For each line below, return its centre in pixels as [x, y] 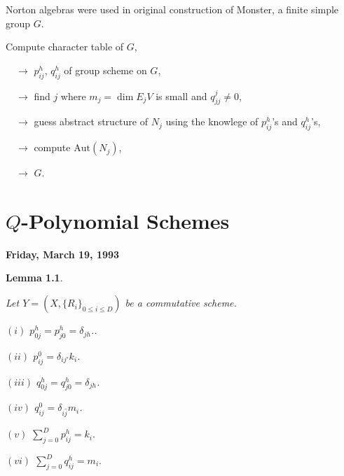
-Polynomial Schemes [125, 220]
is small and [181, 96]
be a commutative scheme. [181, 303]
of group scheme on [105, 70]
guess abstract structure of [91, 121]
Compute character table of [65, 47]
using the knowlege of [212, 121]
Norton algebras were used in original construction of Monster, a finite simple [172, 9]
